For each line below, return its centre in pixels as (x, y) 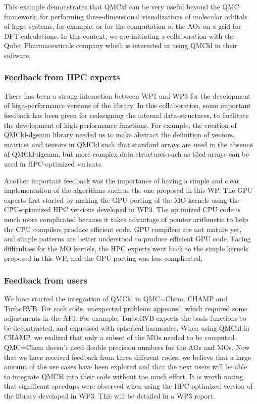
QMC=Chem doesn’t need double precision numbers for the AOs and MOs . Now (127, 347)
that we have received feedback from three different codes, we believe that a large (128, 357)
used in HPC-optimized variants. (53, 163)
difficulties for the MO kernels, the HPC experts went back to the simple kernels (126, 248)
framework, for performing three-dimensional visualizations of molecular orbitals (126, 16)
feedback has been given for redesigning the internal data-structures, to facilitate (127, 115)
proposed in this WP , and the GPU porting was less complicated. (103, 258)
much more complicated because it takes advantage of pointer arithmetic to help (126, 219)
